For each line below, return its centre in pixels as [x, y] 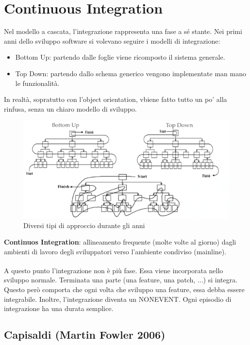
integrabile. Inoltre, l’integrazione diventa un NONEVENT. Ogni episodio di [118, 299]
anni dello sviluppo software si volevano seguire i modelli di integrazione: [112, 41]
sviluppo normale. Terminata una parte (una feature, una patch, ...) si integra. [121, 280]
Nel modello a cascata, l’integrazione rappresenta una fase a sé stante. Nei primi [123, 31]
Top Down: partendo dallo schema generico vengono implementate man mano [131, 73]
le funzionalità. [37, 83]
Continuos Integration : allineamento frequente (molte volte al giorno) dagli [120, 241]
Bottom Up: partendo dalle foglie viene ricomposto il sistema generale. [120, 57]
